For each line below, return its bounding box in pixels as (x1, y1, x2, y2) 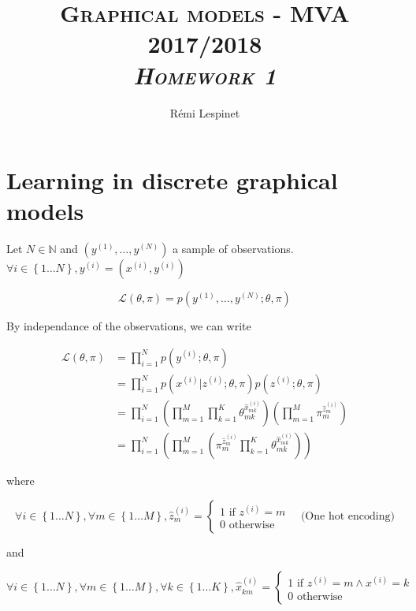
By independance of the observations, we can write (6, 318, 251, 334)
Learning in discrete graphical (6, 164, 338, 196)
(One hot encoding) (300, 510, 395, 522)
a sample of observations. (173, 240, 294, 257)
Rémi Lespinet (169, 104, 240, 121)
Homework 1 (133, 58, 277, 91)
